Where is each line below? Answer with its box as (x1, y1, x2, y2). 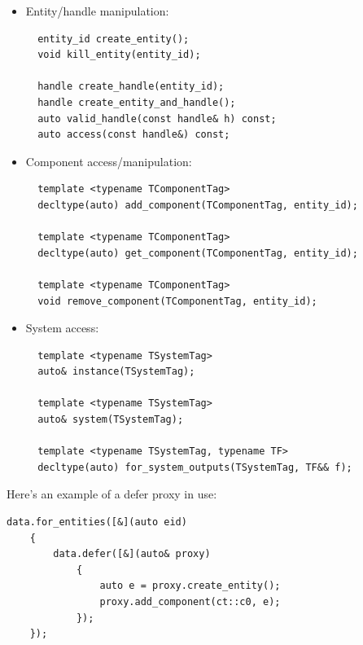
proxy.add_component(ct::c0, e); (99, 596, 281, 608)
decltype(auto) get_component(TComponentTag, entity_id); (37, 247, 358, 259)
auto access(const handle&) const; (37, 129, 230, 141)
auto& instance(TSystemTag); (37, 366, 195, 378)
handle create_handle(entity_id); (37, 81, 225, 93)
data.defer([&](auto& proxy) (53, 548, 211, 560)
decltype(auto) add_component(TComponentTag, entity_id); (37, 199, 358, 211)
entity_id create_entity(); (37, 33, 190, 45)
